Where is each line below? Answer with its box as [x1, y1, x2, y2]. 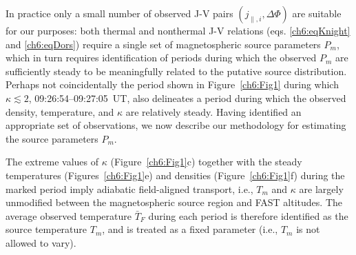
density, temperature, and [6, 104, 114, 119]
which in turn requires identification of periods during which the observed [6, 50, 317, 65]
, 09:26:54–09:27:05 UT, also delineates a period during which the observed [28, 90, 346, 105]
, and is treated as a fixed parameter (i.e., [102, 222, 278, 236]
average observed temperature [6, 208, 132, 223]
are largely [299, 181, 344, 196]
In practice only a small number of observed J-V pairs [6, 6, 233, 20]
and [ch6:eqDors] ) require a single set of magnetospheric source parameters [6, 37, 321, 51]
